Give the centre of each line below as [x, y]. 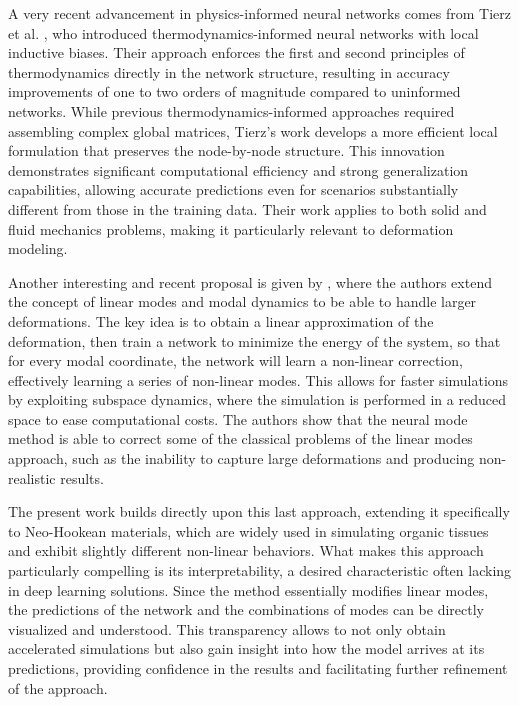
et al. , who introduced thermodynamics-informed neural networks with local [243, 32]
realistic [32, 477]
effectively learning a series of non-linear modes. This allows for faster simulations [258, 379]
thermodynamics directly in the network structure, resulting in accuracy [229, 71]
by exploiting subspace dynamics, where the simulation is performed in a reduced [257, 399]
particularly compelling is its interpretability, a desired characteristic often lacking [260, 570]
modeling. [38, 248]
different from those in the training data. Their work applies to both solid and [247, 208]
